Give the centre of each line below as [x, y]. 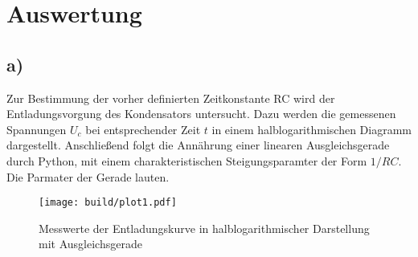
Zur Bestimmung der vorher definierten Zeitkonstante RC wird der [171, 98]
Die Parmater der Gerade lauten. [88, 176]
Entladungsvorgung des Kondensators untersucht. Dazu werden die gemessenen [201, 114]
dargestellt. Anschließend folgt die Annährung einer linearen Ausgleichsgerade [198, 145]
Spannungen [37, 129]
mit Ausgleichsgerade [90, 244]
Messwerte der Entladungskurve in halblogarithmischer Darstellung [204, 228]
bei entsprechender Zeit [143, 129]
